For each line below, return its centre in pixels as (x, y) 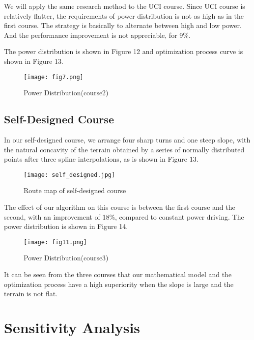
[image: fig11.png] (55, 242)
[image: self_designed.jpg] (70, 175)
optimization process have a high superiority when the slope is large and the (119, 284)
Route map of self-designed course (75, 190)
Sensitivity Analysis (72, 327)
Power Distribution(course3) (66, 258)
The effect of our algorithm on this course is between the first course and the (120, 207)
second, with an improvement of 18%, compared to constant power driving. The (124, 216)
